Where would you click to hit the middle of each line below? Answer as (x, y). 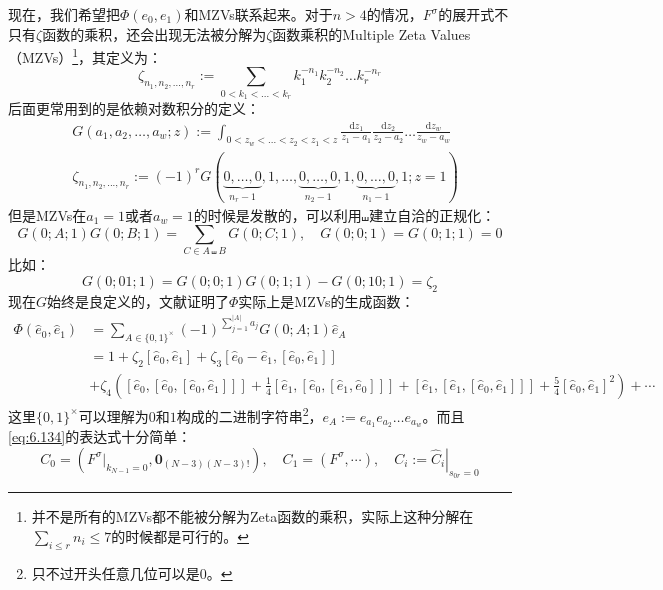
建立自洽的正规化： (432, 214)
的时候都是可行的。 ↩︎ (180, 535)
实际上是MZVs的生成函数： (326, 300)
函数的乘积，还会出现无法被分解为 (154, 33)
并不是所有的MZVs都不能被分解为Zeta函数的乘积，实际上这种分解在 (252, 516)
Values (450, 33)
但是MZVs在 (47, 214)
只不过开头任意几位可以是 (115, 572)
